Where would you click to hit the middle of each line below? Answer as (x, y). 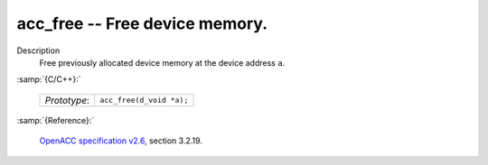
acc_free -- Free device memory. (142, 23)
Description (38, 50)
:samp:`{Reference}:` (56, 120)
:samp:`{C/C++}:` (49, 79)
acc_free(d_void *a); (144, 101)
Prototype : (67, 100)
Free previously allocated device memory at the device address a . (162, 62)
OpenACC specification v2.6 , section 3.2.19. (121, 141)
